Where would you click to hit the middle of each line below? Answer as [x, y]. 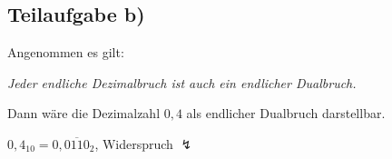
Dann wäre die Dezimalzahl [84, 113]
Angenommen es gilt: [66, 52]
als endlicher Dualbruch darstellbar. [286, 113]
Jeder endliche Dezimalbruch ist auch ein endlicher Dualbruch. [182, 82]
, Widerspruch [134, 143]
